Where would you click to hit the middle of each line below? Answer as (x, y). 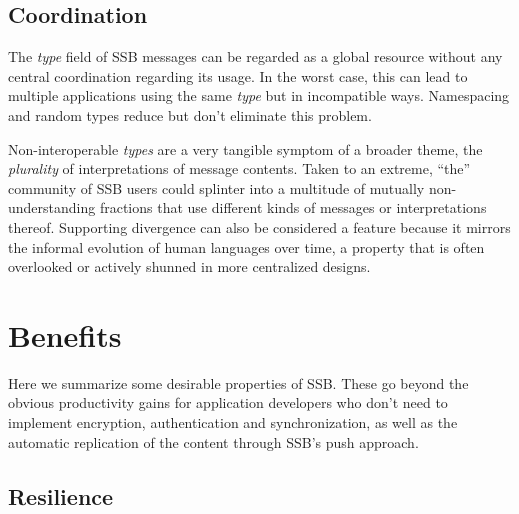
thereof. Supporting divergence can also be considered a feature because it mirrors (259, 226)
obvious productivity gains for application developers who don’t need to (228, 402)
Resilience (61, 495)
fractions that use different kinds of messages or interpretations (293, 207)
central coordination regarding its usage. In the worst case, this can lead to (238, 75)
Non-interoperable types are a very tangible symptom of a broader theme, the (245, 148)
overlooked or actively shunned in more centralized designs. (189, 266)
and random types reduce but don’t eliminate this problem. (190, 114)
